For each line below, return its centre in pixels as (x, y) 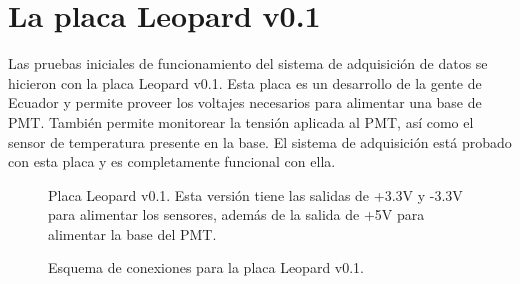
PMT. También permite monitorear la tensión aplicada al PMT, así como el (241, 121)
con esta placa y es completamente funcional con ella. (172, 161)
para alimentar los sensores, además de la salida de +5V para (236, 214)
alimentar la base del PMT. (132, 233)
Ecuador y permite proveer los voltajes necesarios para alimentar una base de (245, 102)
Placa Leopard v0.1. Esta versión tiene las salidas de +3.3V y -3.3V (255, 194)
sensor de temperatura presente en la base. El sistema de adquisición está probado (260, 141)
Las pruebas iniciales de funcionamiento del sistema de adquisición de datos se (248, 63)
